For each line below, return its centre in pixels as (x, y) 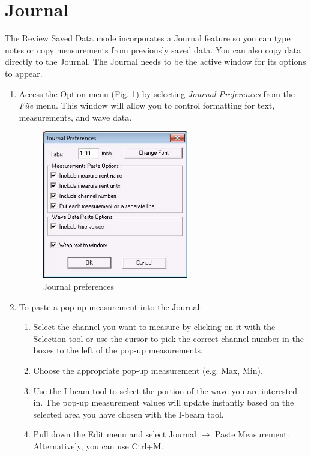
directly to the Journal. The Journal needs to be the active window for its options (155, 61)
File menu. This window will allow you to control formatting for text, (147, 105)
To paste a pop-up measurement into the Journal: (110, 306)
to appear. (24, 73)
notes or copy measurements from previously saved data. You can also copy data (153, 49)
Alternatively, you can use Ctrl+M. (98, 445)
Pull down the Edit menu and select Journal (115, 434)
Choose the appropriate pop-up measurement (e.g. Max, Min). (148, 370)
